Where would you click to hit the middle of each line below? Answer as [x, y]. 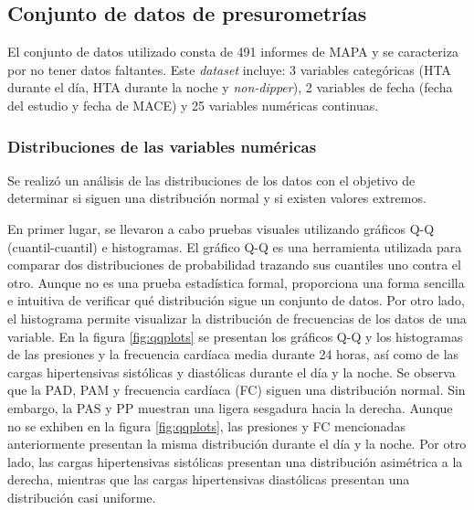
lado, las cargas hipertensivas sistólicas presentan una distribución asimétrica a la [235, 461]
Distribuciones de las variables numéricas [162, 146]
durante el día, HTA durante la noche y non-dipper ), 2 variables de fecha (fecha [230, 87]
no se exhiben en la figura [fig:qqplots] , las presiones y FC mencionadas [206, 425]
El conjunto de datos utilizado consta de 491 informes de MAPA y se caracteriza [233, 52]
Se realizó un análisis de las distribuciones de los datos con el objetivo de [211, 180]
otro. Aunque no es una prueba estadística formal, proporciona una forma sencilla [236, 282]
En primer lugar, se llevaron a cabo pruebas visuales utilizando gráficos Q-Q [221, 228]
